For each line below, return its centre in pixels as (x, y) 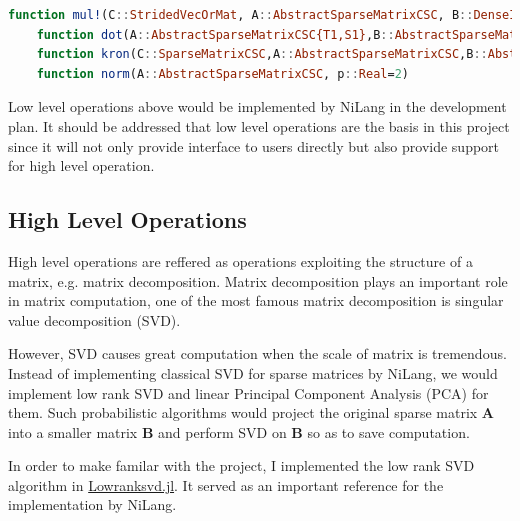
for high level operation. (81, 165)
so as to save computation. (388, 431)
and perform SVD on (222, 431)
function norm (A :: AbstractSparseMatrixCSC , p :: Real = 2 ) (223, 73)
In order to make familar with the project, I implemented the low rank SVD (241, 465)
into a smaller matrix (73, 431)
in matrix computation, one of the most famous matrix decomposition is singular (256, 300)
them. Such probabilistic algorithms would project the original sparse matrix (243, 412)
